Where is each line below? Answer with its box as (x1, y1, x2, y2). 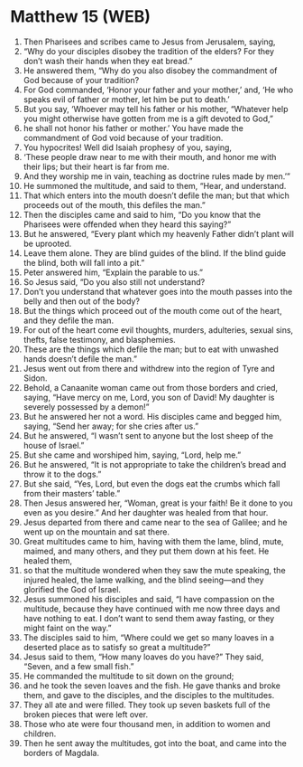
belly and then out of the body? (23, 296, 141, 307)
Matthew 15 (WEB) (10, 6, 151, 27)
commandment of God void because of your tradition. (23, 132, 224, 143)
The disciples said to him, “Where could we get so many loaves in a (23, 631, 274, 643)
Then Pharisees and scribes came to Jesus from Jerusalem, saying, (23, 36, 276, 47)
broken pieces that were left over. (23, 708, 148, 720)
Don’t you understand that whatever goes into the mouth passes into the (23, 286, 293, 297)
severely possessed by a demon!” (23, 401, 150, 412)
